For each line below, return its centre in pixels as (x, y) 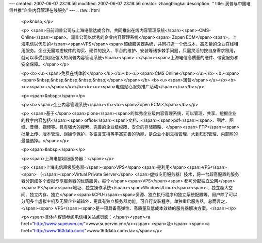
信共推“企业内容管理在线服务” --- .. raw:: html (54, 10)
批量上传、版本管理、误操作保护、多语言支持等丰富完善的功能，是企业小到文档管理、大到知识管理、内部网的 (129, 134)
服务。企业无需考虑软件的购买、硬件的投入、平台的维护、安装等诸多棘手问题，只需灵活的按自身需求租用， (131, 50)
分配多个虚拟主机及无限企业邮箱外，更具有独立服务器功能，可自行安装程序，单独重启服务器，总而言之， (125, 201)
